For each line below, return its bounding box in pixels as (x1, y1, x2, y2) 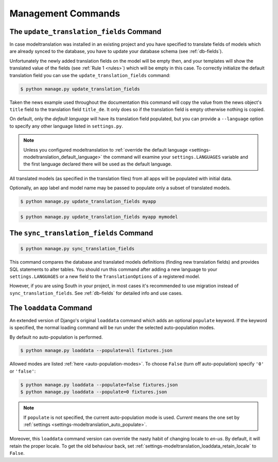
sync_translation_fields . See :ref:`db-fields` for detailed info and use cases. (9, 290, 183, 296)
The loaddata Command (9, 303, 92, 312)
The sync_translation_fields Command (9, 229, 153, 237)
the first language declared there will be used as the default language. (23, 161, 172, 167)
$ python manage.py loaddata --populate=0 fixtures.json (20, 389, 167, 395)
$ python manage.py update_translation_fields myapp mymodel (20, 214, 178, 219)
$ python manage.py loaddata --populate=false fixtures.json (20, 382, 178, 387)
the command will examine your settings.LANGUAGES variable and (103, 154, 248, 160)
